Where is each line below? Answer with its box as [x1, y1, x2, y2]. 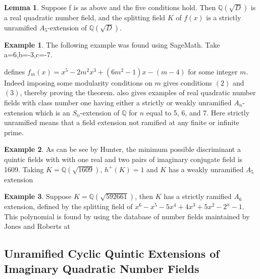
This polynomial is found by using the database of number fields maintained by [4, 211, 250, 221]
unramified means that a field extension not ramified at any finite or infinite [4, 117, 239, 128]
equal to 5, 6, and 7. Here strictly [146, 107, 250, 117]
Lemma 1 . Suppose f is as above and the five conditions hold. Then [4, 2, 216, 12]
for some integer [188, 66, 238, 76]
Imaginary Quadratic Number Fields [4, 260, 199, 276]
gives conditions [163, 77, 213, 88]
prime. [4, 127, 24, 137]
